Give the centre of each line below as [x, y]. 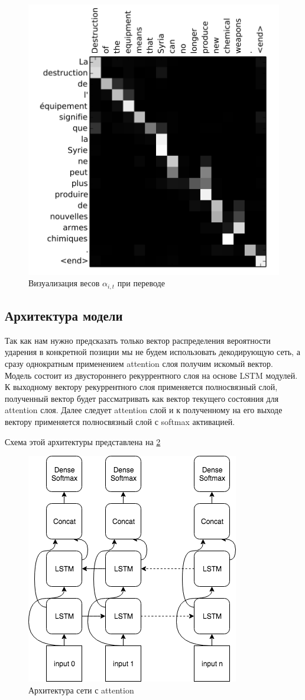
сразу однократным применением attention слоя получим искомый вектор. [139, 363]
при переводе [141, 283]
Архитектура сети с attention [81, 690]
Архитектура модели [64, 315]
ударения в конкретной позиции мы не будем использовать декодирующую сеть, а [152, 352]
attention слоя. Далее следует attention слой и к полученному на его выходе [144, 410]
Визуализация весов [64, 283]
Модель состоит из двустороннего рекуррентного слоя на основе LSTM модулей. [151, 375]
